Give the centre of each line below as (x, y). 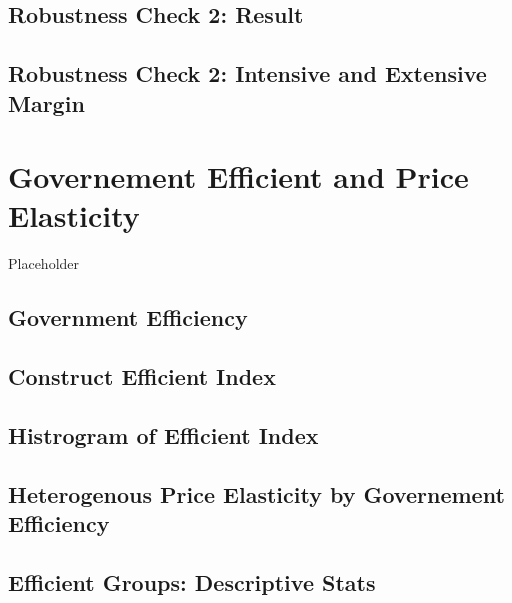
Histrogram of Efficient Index (163, 434)
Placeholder (44, 263)
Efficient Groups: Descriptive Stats (192, 581)
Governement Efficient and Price (238, 176)
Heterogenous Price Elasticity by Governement (256, 493)
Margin (46, 102)
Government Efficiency (128, 317)
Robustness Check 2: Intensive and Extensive (247, 73)
